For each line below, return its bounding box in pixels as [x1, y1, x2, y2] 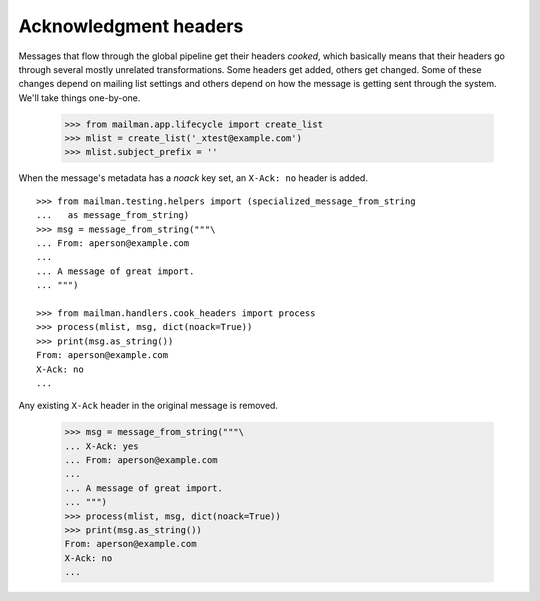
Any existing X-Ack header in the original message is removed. [18, 400, 279, 412]
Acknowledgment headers [18, 15, 244, 37]
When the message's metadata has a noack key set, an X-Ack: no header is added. [18, 172, 369, 184]
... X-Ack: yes [64, 440, 139, 452]
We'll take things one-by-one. [18, 91, 141, 104]
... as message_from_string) [36, 210, 190, 221]
